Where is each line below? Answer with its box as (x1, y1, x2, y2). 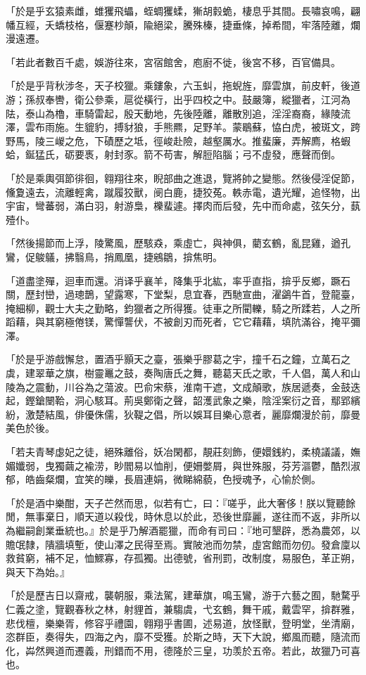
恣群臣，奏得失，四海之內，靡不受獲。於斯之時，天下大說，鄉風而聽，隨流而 (6, 629, 360, 644)
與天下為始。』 (6, 564, 70, 579)
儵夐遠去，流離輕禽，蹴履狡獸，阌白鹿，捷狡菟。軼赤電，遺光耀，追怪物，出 (6, 184, 360, 199)
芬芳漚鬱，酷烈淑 (281, 458, 360, 472)
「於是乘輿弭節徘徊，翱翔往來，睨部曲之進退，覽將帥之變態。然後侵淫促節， (6, 170, 360, 185)
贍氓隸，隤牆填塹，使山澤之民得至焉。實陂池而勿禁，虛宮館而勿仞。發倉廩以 (6, 536, 360, 551)
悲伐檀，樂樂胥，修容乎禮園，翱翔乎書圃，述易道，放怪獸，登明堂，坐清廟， (6, 615, 360, 630)
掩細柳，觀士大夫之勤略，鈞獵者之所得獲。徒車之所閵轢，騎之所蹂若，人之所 (6, 300, 360, 315)
